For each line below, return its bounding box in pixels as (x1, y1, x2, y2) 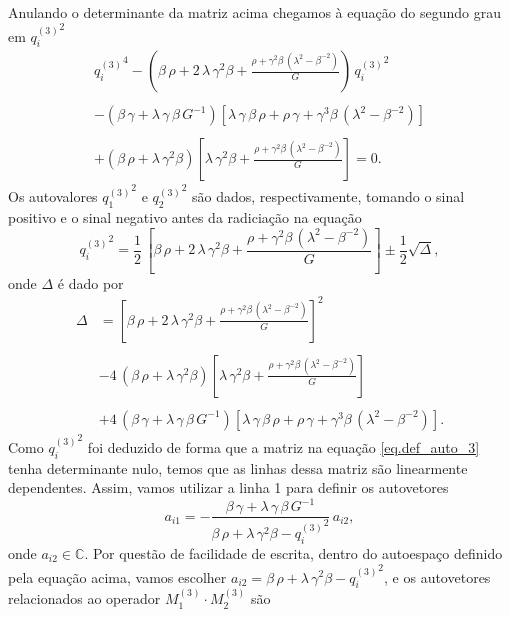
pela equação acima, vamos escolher (8, 566, 227, 587)
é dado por (57, 272, 124, 293)
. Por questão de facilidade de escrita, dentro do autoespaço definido (84, 543, 503, 563)
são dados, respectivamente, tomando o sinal (192, 186, 465, 207)
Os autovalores (8, 186, 98, 207)
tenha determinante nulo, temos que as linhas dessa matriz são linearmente (8, 457, 468, 478)
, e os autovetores (384, 566, 491, 587)
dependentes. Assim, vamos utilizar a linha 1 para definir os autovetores (8, 477, 449, 498)
